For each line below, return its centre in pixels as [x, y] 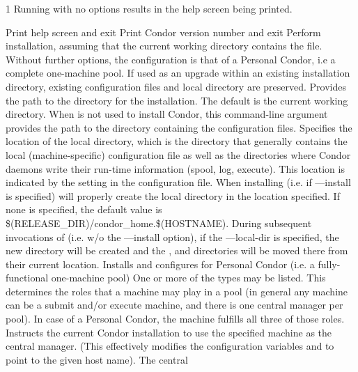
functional [27, 278]
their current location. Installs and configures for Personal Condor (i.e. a [160, 264]
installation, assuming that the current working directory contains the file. [164, 46]
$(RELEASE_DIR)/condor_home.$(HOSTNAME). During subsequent [159, 223]
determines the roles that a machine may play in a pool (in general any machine [177, 291]
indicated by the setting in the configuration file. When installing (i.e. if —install [178, 182]
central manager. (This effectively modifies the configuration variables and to [170, 346]
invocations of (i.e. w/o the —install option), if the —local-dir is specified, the [172, 237]
